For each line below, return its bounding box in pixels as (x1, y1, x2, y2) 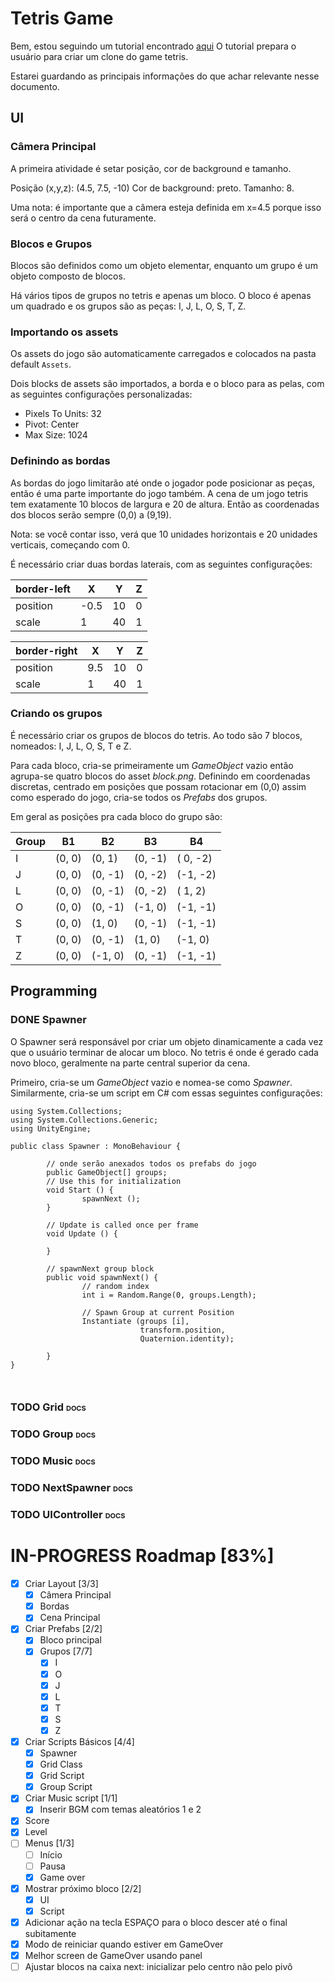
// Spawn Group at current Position (81, 1307, 235, 1317)
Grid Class (39, 1758, 83, 1771)
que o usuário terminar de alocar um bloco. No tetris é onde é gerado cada (10, 1046, 319, 1058)
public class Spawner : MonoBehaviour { (10, 1141, 182, 1151)
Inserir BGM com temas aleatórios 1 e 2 (39, 1803, 202, 1816)
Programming (10, 983, 98, 1000)
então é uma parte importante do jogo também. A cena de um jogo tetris (10, 487, 309, 499)
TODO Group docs (10, 1427, 97, 1441)
